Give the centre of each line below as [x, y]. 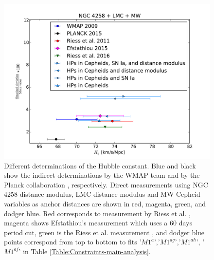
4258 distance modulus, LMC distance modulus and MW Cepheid [102, 194]
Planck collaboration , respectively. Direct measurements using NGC [106, 184]
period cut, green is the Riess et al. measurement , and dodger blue [104, 232]
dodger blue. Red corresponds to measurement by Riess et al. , [97, 213]
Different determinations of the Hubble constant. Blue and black [100, 165]
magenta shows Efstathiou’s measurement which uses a [86, 223]
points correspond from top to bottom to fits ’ [73, 242]
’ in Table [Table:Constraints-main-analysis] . [85, 251]
